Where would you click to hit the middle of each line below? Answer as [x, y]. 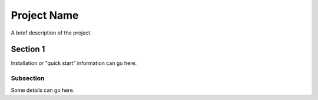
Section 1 [28, 49]
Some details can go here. [43, 90]
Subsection [28, 78]
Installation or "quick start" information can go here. [74, 63]
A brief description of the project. [51, 33]
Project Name [45, 15]
